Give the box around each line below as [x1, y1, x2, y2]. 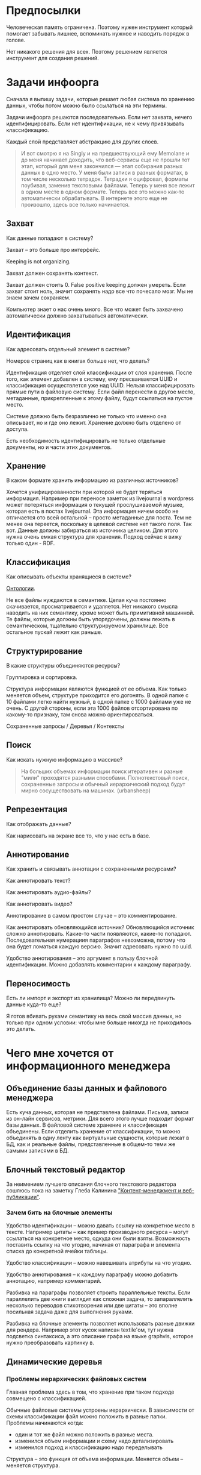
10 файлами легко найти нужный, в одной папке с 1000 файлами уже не [6, 698, 191, 705]
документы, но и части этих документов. [6, 443, 112, 451]
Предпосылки [6, 4, 81, 17]
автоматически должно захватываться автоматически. [6, 312, 149, 319]
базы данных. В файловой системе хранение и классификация [6, 1121, 167, 1129]
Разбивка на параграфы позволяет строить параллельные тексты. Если [6, 1289, 191, 1296]
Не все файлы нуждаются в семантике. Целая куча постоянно [6, 597, 167, 604]
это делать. [6, 1026, 36, 1033]
